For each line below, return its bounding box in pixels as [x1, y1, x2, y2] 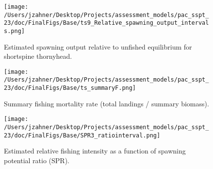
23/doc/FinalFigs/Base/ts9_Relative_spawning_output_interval [4, 19, 209, 27]
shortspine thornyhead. [4, 51, 72, 61]
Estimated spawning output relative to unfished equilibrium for [4, 41, 192, 51]
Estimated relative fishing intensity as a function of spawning [4, 146, 186, 156]
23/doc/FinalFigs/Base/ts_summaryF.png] [4, 84, 136, 92]
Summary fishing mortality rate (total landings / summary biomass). [4, 98, 209, 108]
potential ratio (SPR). [4, 155, 70, 165]
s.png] [4, 27, 25, 34]
